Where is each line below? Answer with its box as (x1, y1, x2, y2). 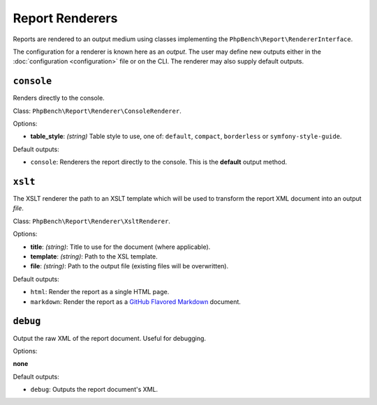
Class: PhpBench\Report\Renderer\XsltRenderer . (13, 217, 171, 225)
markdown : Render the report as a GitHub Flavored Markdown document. (30, 297, 241, 306)
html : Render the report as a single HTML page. (30, 288, 170, 296)
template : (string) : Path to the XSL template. (30, 252, 158, 261)
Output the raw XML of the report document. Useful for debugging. (13, 334, 206, 342)
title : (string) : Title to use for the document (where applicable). (30, 243, 211, 251)
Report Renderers (13, 10, 118, 26)
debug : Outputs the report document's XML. (30, 385, 158, 394)
